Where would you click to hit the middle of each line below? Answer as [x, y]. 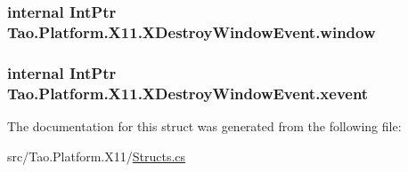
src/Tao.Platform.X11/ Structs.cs [97, 156]
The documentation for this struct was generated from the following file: [204, 125]
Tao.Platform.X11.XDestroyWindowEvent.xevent [188, 93]
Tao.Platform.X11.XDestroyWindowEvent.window [192, 31]
